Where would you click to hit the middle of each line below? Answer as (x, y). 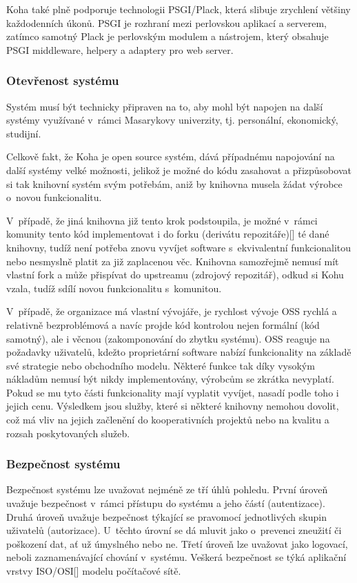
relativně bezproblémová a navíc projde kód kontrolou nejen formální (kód (163, 324)
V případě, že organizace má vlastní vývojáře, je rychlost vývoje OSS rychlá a (172, 311)
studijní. (24, 133)
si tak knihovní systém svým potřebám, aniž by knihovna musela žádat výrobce (174, 183)
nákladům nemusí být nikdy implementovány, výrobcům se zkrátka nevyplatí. (170, 379)
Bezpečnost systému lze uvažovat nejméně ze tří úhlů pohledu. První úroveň (167, 489)
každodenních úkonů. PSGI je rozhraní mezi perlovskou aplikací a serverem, (166, 22)
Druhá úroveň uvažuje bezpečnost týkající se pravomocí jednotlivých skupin (166, 516)
